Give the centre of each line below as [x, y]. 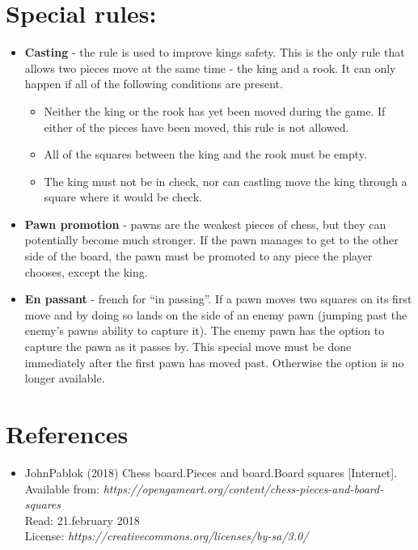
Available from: [62, 488]
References [67, 434]
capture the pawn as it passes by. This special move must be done [188, 347]
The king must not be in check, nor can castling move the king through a [226, 181]
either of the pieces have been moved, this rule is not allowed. [196, 127]
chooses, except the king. [86, 271]
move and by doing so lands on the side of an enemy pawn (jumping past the [216, 314]
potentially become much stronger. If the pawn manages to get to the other [211, 240]
